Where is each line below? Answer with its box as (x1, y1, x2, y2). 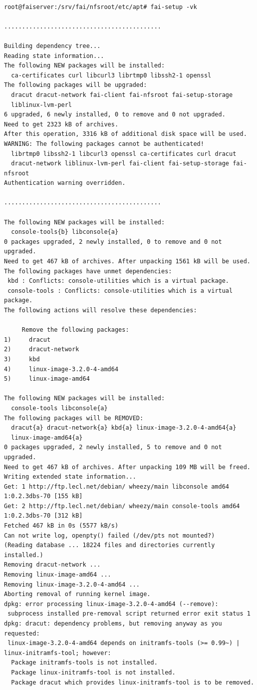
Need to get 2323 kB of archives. (4, 120, 119, 128)
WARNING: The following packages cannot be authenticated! (4, 140, 204, 147)
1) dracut (4, 336, 51, 343)
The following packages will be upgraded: (4, 81, 147, 89)
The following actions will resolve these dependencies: (4, 307, 197, 314)
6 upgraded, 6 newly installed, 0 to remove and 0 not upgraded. (4, 111, 226, 118)
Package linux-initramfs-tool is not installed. (11, 669, 176, 676)
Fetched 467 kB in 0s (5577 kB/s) (4, 522, 119, 530)
